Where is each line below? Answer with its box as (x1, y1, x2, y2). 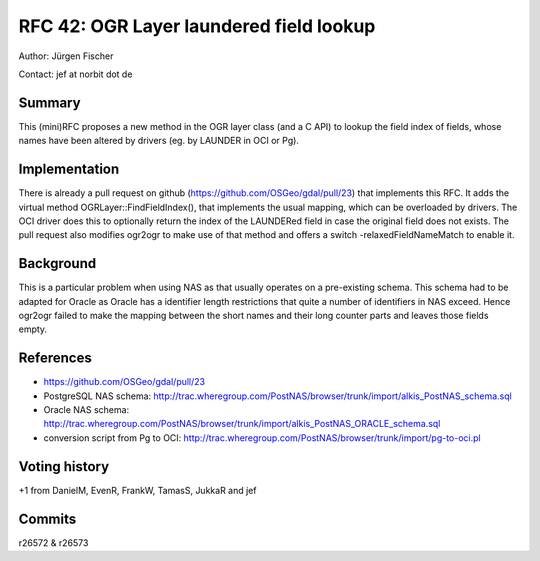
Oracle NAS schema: (43, 404, 130, 416)
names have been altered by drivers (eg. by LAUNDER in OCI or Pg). (18, 135, 300, 147)
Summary (18, 94, 81, 111)
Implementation (18, 161, 120, 178)
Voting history (18, 458, 110, 475)
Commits (18, 510, 77, 527)
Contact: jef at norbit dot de (18, 68, 133, 80)
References (18, 350, 92, 367)
